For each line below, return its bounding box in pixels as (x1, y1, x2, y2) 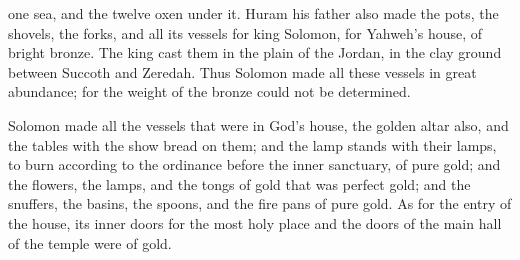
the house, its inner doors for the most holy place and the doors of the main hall (8, 212, 502, 233)
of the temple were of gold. (8, 232, 172, 253)
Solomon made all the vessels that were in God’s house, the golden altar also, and (8, 114, 509, 135)
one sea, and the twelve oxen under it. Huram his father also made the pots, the (8, 3, 499, 23)
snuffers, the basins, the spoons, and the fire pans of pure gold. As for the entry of (8, 193, 512, 214)
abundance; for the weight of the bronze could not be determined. (8, 81, 411, 102)
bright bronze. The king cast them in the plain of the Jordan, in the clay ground (8, 42, 502, 63)
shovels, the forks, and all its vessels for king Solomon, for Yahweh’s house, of (8, 22, 483, 43)
